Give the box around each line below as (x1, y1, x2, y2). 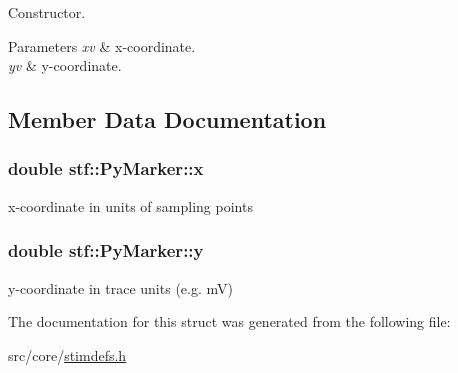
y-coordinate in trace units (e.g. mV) (8, 277, 233, 298)
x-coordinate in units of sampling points (8, 195, 253, 216)
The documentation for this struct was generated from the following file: (8, 311, 451, 332)
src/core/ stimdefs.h (8, 344, 127, 365)
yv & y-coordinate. (8, 55, 122, 76)
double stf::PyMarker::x (8, 156, 204, 181)
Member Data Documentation (8, 104, 327, 135)
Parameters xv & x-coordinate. (8, 35, 196, 56)
